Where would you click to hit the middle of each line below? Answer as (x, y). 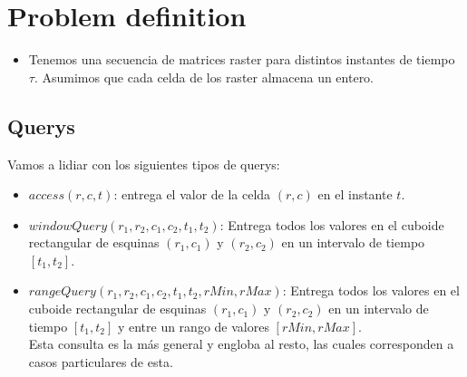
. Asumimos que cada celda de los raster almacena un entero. (204, 77)
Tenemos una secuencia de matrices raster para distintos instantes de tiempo (242, 59)
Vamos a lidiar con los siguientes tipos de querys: (144, 164)
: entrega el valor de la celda (192, 194)
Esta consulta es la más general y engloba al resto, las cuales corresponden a (241, 344)
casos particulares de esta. (101, 361)
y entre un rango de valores (193, 326)
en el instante (355, 194)
